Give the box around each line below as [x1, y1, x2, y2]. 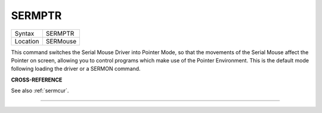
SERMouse [45, 37, 77, 45]
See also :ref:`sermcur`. [11, 87, 69, 95]
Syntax [14, 29, 35, 37]
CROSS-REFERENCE [11, 76, 63, 83]
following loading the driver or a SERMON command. [11, 65, 141, 73]
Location [14, 37, 39, 45]
